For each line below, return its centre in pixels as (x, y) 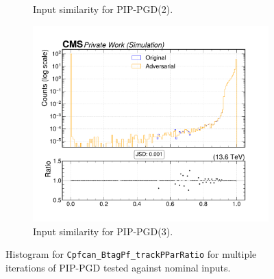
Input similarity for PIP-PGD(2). (103, 9)
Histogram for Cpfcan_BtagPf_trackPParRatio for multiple (131, 254)
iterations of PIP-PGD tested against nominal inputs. (118, 267)
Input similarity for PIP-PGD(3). (103, 231)
